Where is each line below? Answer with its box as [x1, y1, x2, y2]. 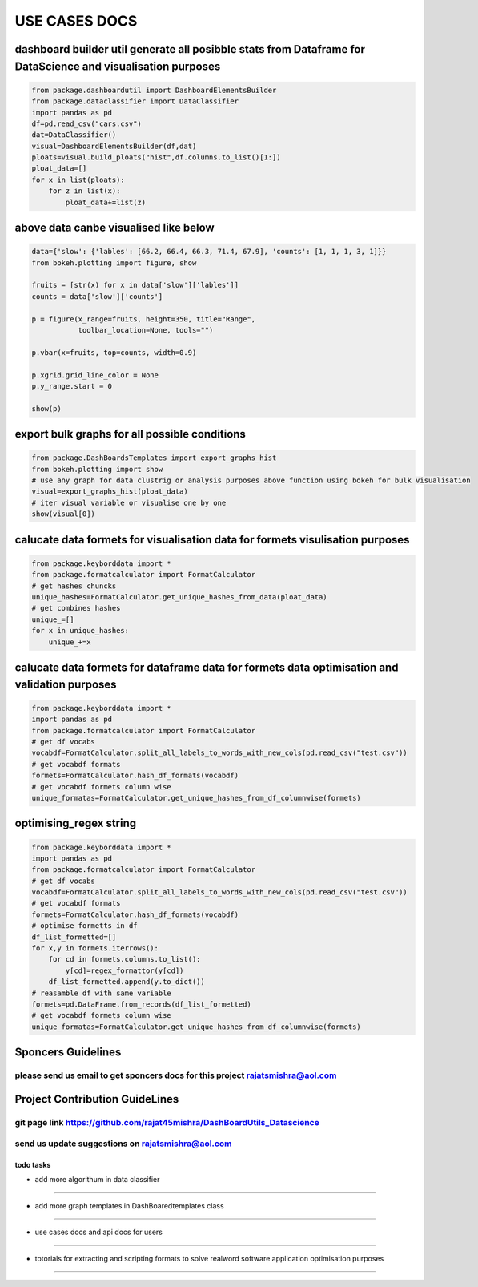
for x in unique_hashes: [31, 626, 130, 635]
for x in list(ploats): [31, 175, 126, 184]
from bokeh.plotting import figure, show [31, 258, 197, 268]
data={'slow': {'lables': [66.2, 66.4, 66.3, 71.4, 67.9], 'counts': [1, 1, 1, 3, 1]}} [31, 247, 387, 256]
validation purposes [14, 677, 117, 691]
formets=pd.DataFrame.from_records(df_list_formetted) [31, 999, 251, 1009]
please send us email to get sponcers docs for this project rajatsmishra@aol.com [14, 1070, 337, 1081]
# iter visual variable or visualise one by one [31, 498, 227, 507]
